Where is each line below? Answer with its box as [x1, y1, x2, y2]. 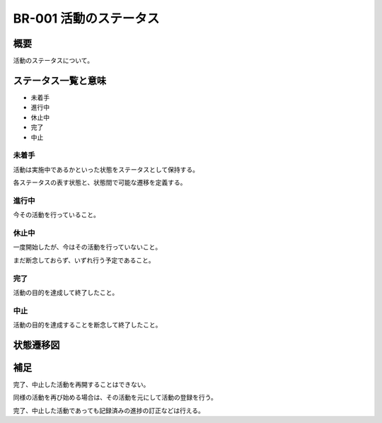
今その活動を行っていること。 [13, 211, 100, 219]
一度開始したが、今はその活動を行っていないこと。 [13, 243, 162, 251]
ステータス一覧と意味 [13, 74, 106, 86]
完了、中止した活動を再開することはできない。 [13, 380, 150, 388]
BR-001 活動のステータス [13, 11, 160, 26]
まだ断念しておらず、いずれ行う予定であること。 [13, 255, 155, 265]
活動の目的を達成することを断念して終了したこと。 [13, 320, 162, 329]
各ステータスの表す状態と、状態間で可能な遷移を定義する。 [13, 178, 187, 187]
